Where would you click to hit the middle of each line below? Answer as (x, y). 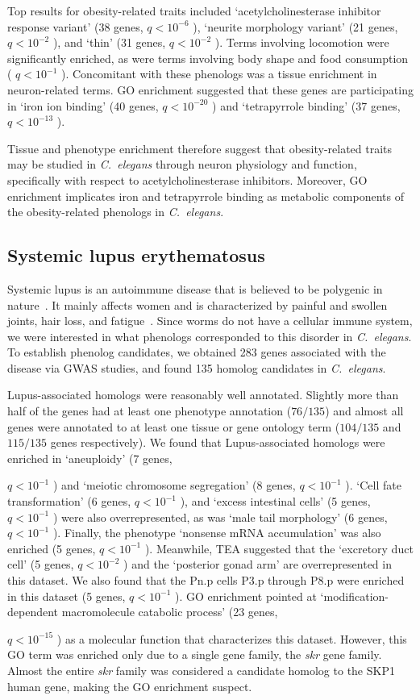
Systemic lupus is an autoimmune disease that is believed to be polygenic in (195, 288)
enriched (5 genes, (52, 548)
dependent (33, 612)
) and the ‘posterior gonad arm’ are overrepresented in (258, 564)
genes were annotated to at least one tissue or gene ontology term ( (174, 426)
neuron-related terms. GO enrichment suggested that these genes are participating (210, 89)
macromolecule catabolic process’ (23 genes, (170, 612)
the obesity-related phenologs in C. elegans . (116, 212)
